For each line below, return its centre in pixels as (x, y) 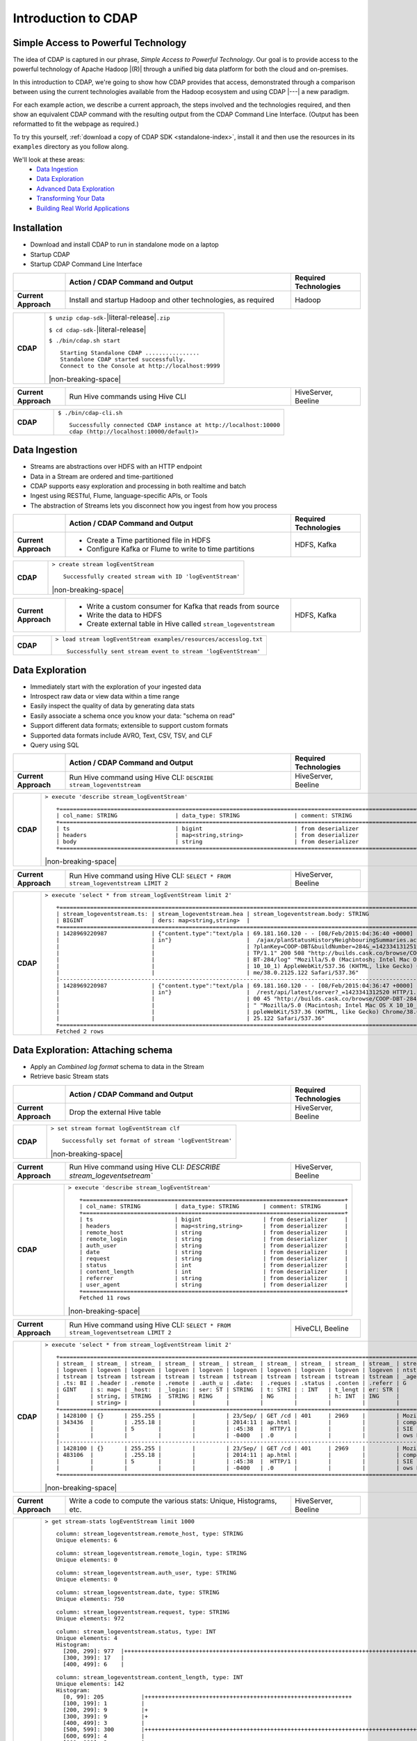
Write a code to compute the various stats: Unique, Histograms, (173, 1501)
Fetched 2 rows (80, 1032)
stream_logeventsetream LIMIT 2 (120, 1333)
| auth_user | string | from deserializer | (213, 1246)
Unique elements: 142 (90, 1684)
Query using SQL (55, 744)
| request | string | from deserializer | (213, 1258)
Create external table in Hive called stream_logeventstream (180, 624)
